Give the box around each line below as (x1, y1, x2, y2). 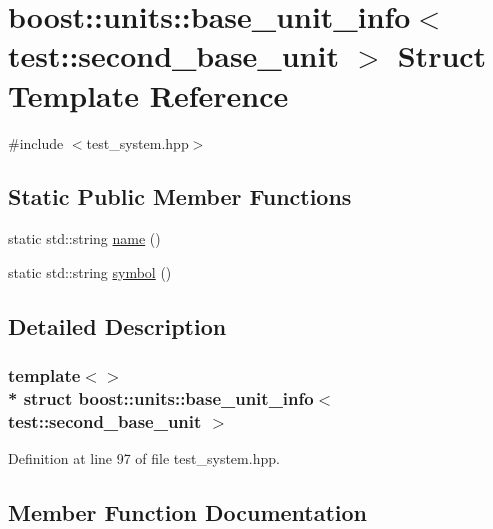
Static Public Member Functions (8, 181, 352, 212)
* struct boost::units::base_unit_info (8, 386, 314, 411)
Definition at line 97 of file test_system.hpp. (8, 448, 280, 469)
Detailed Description (8, 310, 227, 341)
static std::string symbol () (8, 261, 172, 282)
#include (8, 132, 64, 153)
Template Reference (8, 74, 289, 115)
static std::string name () (8, 228, 161, 249)
